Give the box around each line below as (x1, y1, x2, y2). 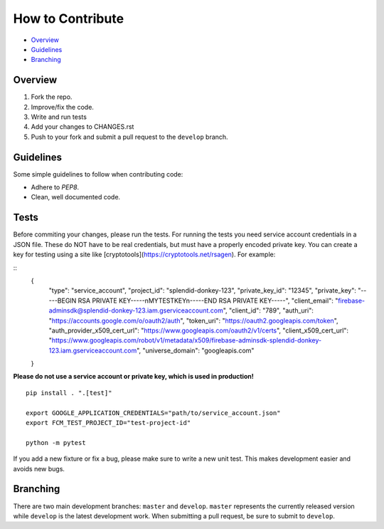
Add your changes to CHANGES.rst (31, 122, 134, 131)
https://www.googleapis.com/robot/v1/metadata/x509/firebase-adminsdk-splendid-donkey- (51, 336, 322, 345)
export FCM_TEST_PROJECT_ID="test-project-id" (26, 419, 191, 427)
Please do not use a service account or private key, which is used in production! (13, 372, 254, 381)
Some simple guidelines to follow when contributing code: (13, 169, 183, 178)
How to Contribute (13, 11, 124, 26)
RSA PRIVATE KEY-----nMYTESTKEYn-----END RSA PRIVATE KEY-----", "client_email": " (78, 296, 338, 305)
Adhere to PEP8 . (31, 183, 80, 192)
